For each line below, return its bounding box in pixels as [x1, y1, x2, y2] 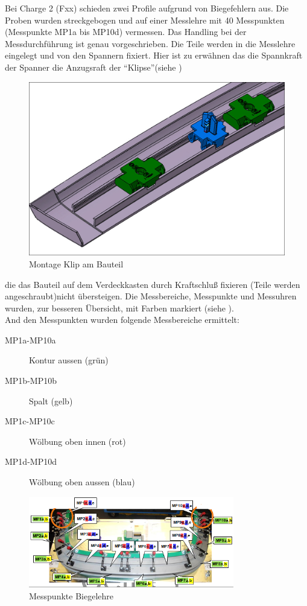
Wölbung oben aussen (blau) [29, 476, 135, 488]
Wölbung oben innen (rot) [29, 435, 126, 447]
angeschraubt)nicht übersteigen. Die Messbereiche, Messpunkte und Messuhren [5, 290, 297, 302]
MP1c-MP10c [5, 415, 55, 427]
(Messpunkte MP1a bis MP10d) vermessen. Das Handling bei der [5, 25, 247, 38]
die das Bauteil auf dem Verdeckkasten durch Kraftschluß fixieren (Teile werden [5, 278, 300, 290]
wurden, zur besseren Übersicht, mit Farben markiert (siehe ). [5, 301, 234, 314]
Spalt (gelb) [29, 394, 73, 407]
